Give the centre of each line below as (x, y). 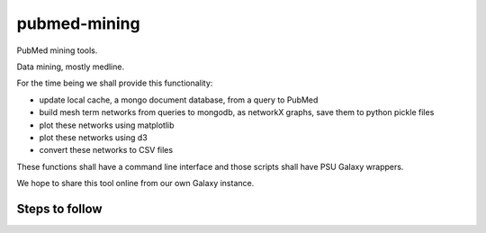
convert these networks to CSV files (106, 150)
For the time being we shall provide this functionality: (115, 83)
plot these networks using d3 (93, 137)
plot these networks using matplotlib (107, 125)
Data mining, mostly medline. (71, 67)
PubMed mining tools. (57, 50)
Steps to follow (59, 208)
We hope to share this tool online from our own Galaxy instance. (135, 184)
